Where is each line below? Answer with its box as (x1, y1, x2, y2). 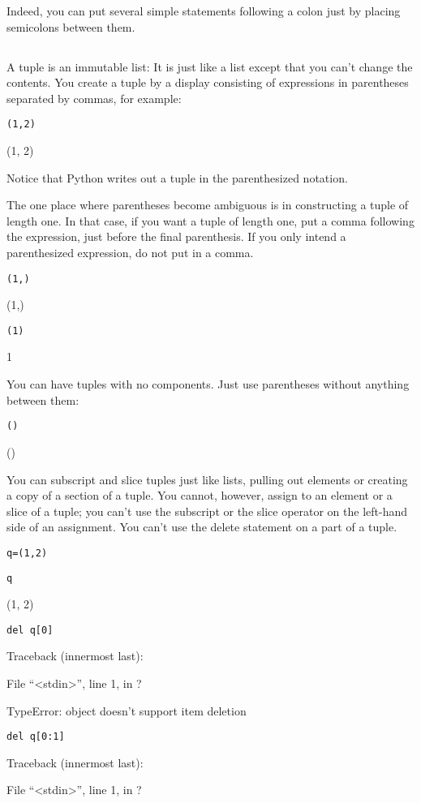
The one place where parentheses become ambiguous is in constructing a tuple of (6, 196, 409, 213)
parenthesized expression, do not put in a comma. (6, 243, 254, 260)
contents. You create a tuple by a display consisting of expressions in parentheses (6, 74, 409, 91)
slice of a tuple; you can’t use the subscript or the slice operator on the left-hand (6, 502, 408, 519)
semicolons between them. (6, 18, 135, 35)
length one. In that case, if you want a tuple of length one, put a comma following (6, 212, 415, 229)
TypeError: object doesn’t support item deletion (6, 702, 247, 719)
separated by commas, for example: (6, 89, 182, 106)
